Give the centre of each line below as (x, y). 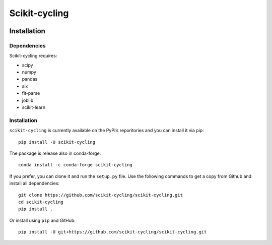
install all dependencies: (35, 183)
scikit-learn (33, 107)
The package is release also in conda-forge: (55, 153)
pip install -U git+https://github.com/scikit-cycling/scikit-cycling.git (113, 232)
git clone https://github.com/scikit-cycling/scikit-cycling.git (101, 195)
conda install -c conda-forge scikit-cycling (76, 165)
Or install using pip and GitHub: (42, 220)
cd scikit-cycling (41, 202)
